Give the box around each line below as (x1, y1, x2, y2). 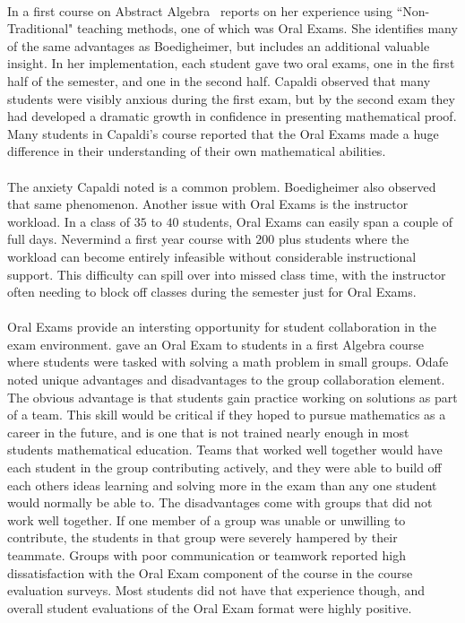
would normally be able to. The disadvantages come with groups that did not (7, 493, 433, 512)
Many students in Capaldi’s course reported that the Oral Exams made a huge (7, 124, 439, 143)
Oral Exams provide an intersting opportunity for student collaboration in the (7, 317, 437, 336)
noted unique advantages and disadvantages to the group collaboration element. (7, 370, 445, 389)
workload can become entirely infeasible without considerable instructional (7, 247, 417, 265)
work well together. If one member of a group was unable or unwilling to (7, 510, 406, 529)
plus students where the (278, 229, 409, 248)
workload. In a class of (7, 212, 131, 230)
